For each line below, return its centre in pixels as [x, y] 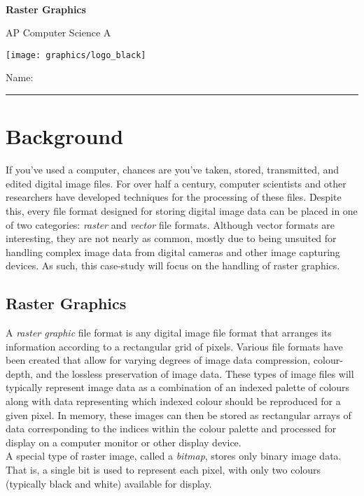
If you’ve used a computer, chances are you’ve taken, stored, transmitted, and [173, 170]
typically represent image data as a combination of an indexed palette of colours [178, 387]
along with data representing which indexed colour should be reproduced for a [173, 401]
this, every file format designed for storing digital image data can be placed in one [182, 210]
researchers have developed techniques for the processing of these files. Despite [174, 197]
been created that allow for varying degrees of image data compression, [158, 360]
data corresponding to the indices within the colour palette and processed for [171, 428]
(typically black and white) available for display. [109, 483]
